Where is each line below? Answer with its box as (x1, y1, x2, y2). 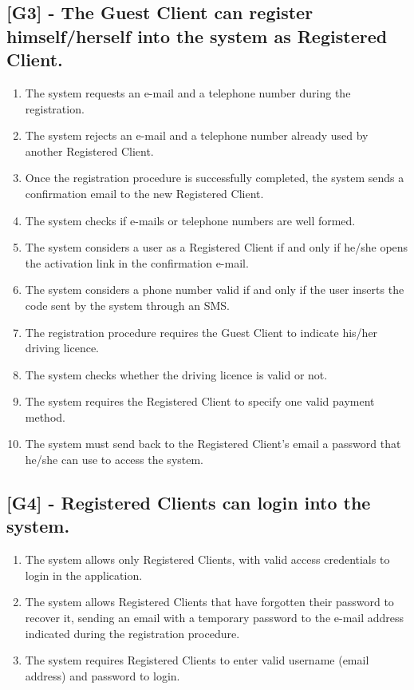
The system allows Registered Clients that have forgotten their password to (25, 593, 394, 610)
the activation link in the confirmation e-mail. (25, 254, 249, 271)
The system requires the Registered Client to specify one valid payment (25, 393, 375, 410)
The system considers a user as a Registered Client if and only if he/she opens (25, 239, 408, 256)
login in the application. (25, 566, 143, 583)
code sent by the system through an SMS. (25, 296, 230, 313)
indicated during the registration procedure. (25, 625, 240, 641)
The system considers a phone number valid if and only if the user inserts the (25, 281, 404, 298)
